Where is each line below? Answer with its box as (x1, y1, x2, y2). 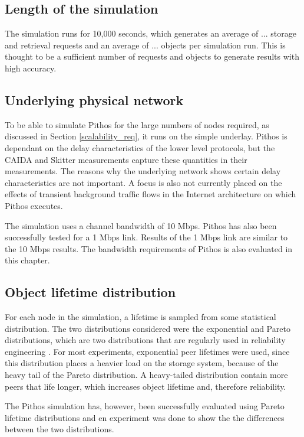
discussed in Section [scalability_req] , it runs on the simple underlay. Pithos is (5, 130, 288, 142)
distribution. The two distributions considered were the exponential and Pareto (5, 322, 290, 334)
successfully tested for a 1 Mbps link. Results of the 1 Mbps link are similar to (5, 231, 288, 243)
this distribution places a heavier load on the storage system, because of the (5, 357, 279, 369)
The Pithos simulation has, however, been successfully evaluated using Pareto (5, 400, 285, 412)
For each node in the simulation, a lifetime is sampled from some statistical (5, 311, 276, 323)
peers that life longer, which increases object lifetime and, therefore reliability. (5, 380, 286, 392)
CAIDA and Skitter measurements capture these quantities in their (5, 153, 247, 165)
